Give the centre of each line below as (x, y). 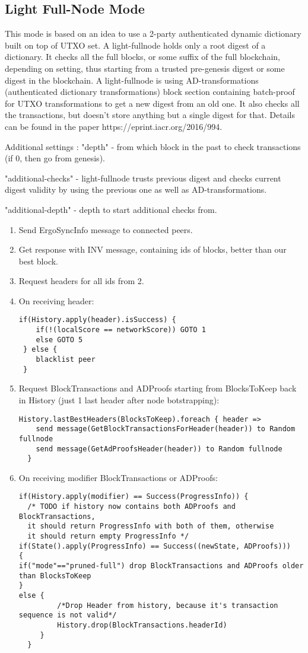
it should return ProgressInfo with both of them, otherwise (151, 526)
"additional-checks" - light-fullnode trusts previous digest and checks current (143, 178)
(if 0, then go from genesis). (55, 158)
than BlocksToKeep (55, 576)
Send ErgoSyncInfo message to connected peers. (106, 229)
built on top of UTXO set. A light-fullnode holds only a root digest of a (135, 45)
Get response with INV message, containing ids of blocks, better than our (153, 249)
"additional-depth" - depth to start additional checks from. (111, 209)
